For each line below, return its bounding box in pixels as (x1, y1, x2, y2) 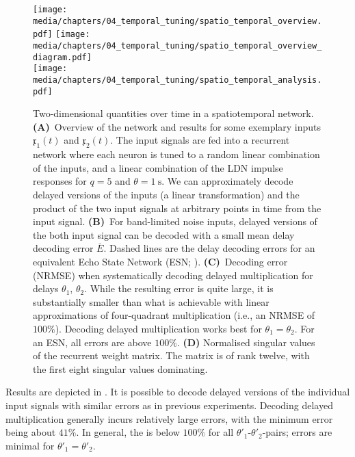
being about (5, 425, 56, 439)
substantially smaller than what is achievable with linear (33, 294, 269, 309)
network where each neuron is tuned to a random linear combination (33, 147, 320, 161)
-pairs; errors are (262, 425, 332, 439)
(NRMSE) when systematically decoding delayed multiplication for (33, 267, 313, 282)
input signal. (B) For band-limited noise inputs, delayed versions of (33, 214, 317, 228)
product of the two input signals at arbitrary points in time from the (33, 200, 321, 215)
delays (33, 281, 59, 296)
